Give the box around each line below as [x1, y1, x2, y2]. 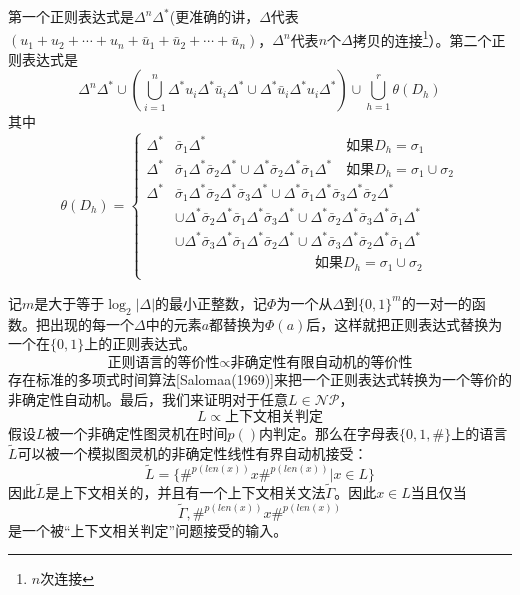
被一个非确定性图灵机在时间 [45, 423, 228, 444]
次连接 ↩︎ [40, 568, 94, 589]
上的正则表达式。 [84, 333, 197, 354]
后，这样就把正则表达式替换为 [306, 313, 503, 334]
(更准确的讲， [169, 6, 260, 26]
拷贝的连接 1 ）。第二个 [352, 26, 492, 50]
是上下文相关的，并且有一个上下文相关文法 [45, 481, 326, 502]
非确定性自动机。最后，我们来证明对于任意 [8, 388, 288, 409]
